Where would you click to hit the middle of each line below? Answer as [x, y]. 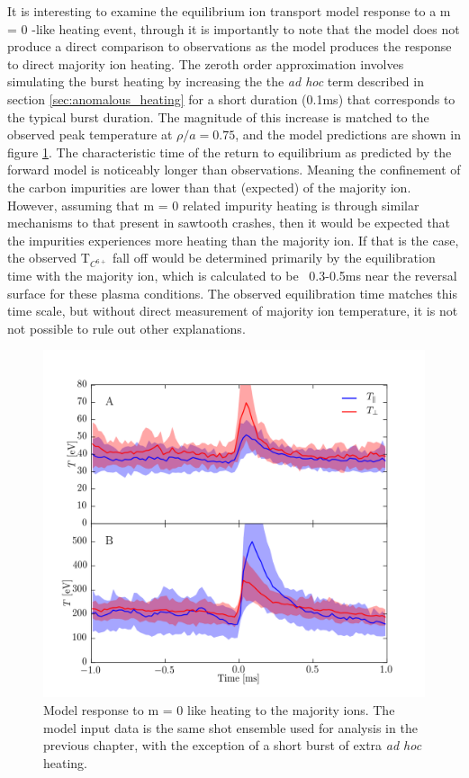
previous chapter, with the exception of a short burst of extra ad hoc [233, 745]
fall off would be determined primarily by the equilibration [274, 258]
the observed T [49, 258]
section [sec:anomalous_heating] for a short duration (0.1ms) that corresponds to [231, 98]
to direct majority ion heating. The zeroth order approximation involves [206, 63]
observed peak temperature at [90, 134]
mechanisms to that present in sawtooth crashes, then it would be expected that [229, 223]
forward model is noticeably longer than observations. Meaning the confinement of [234, 170]
